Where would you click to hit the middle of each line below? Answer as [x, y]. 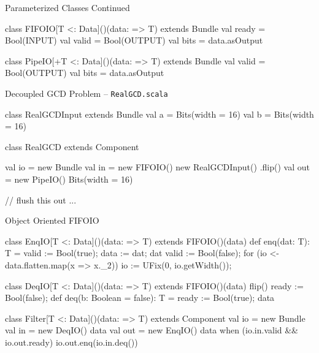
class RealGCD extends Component [72, 146]
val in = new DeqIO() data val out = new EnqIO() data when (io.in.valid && [152, 330]
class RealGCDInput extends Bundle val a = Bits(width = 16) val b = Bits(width [159, 114]
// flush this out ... [41, 199]
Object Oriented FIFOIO [52, 220]
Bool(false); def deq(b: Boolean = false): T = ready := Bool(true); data [140, 298]
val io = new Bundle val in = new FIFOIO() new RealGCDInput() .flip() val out [157, 167]
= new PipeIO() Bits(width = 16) [69, 179]
